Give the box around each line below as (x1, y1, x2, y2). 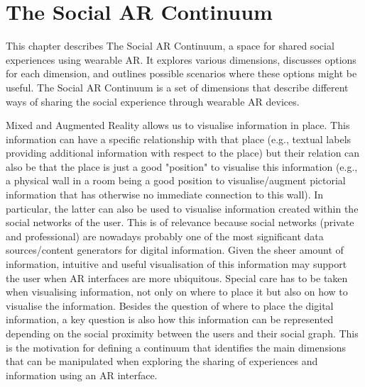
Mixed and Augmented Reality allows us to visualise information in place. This (6, 118, 350, 133)
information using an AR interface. (6, 367, 158, 382)
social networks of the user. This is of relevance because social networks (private (6, 215, 354, 230)
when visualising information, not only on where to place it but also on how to (6, 284, 348, 299)
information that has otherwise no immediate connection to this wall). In (6, 187, 324, 202)
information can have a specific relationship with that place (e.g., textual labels (6, 131, 352, 146)
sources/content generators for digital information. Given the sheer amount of (6, 242, 344, 257)
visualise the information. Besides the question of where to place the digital (6, 298, 334, 313)
